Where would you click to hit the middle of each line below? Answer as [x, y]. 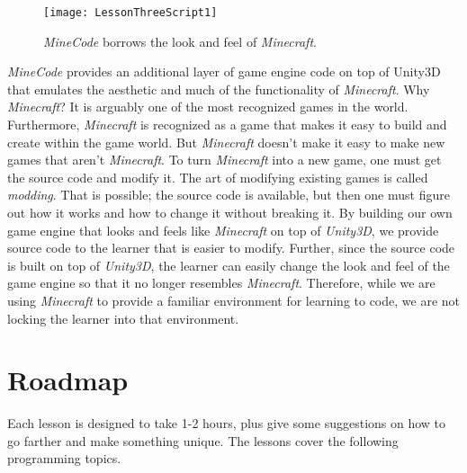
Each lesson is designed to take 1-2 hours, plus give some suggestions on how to [227, 423]
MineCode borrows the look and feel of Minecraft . [180, 41]
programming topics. [64, 458]
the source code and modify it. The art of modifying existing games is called [218, 177]
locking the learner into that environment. [123, 318]
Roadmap [68, 380]
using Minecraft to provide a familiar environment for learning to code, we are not [234, 300]
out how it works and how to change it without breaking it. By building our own [230, 212]
